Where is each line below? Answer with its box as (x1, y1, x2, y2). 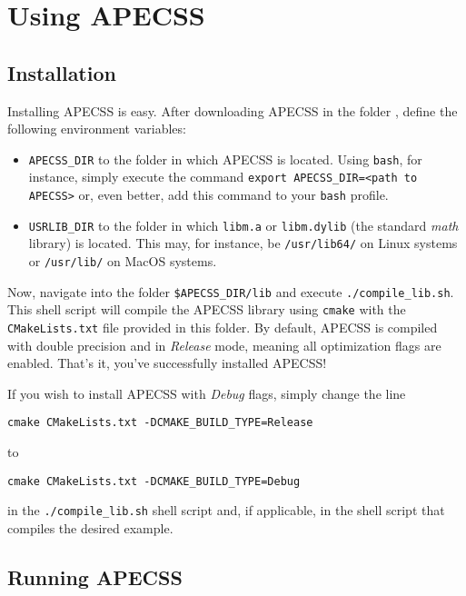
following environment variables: (7, 119, 186, 138)
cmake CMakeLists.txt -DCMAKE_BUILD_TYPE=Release (7, 416, 313, 430)
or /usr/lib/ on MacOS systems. (28, 252, 217, 271)
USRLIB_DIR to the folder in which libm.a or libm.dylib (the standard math (28, 215, 459, 234)
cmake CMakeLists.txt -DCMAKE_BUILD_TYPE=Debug (7, 474, 301, 488)
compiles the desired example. (7, 519, 174, 538)
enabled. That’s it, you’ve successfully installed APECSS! (7, 353, 327, 372)
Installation (7, 58, 116, 86)
